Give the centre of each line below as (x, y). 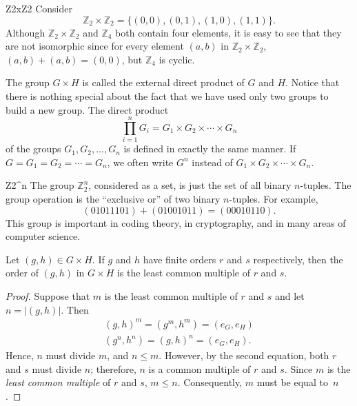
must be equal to (292, 382)
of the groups (33, 149)
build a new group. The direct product (87, 109)
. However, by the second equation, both (244, 355)
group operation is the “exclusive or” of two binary (113, 199)
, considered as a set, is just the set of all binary (190, 185)
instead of (212, 162)
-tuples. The (326, 185)
